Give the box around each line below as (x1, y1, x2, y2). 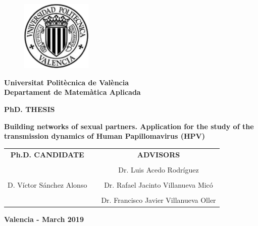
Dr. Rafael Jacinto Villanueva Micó (104, 179, 213, 190)
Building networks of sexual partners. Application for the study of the (4, 121, 254, 131)
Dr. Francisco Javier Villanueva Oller (101, 194, 216, 205)
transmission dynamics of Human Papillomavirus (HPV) (4, 131, 205, 141)
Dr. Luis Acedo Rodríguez (118, 164, 199, 175)
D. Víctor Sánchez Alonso (8, 179, 87, 190)
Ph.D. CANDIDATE (10, 149, 84, 159)
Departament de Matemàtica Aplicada (4, 87, 141, 97)
